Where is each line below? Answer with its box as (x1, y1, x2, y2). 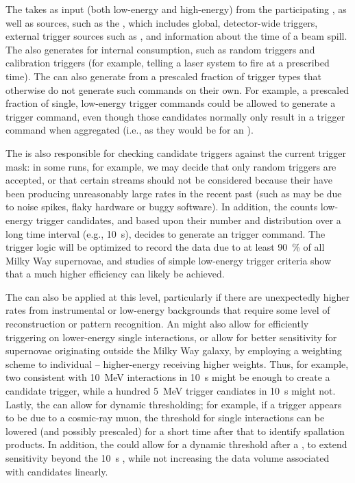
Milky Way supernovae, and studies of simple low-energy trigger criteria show (5, 253, 332, 267)
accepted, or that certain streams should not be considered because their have (5, 173, 332, 187)
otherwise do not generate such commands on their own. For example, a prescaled (5, 82, 350, 97)
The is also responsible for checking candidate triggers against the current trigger (5, 145, 346, 160)
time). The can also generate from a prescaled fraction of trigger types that (5, 69, 321, 83)
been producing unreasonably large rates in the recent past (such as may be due (5, 186, 342, 200)
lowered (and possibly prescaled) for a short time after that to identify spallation (5, 423, 345, 438)
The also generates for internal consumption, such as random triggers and (5, 42, 315, 56)
